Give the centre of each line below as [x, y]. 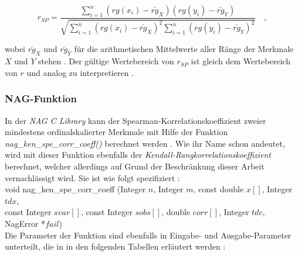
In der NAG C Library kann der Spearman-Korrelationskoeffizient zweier [136, 120]
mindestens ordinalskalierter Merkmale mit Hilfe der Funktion [116, 132]
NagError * [25, 223]
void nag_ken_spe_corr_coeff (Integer [75, 189]
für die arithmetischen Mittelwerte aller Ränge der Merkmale [184, 49]
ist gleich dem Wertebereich [241, 61]
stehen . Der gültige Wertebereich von [106, 61]
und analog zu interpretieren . [80, 72]
